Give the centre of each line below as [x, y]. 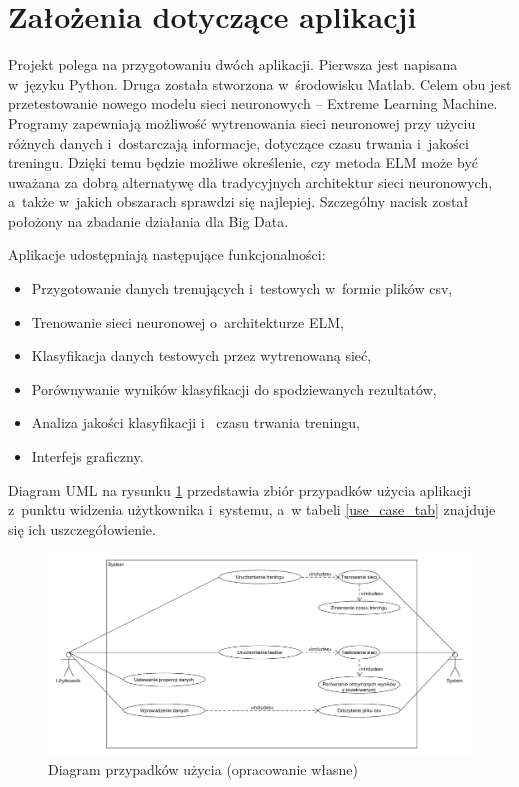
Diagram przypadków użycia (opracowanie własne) [203, 768]
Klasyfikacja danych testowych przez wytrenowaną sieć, [201, 355]
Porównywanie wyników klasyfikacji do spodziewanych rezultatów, [234, 388]
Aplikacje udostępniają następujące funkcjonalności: [167, 254]
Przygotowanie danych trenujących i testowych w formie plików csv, [242, 288]
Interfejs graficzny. [87, 456]
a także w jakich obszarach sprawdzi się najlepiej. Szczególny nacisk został [238, 201]
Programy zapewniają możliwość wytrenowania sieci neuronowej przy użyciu [242, 122]
